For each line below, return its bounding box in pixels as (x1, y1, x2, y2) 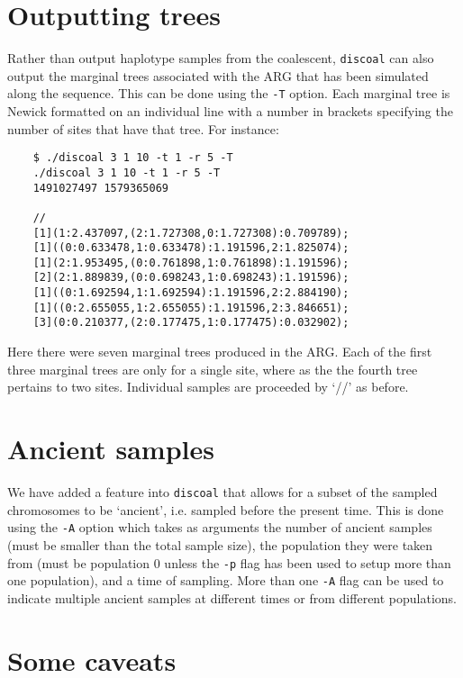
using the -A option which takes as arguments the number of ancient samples (7, 518, 432, 537)
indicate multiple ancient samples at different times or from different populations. (7, 588, 458, 607)
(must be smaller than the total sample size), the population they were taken (7, 535, 433, 554)
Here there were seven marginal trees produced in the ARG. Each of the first (7, 342, 432, 361)
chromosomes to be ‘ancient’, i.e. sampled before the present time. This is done (7, 500, 444, 519)
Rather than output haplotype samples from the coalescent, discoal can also (7, 49, 434, 68)
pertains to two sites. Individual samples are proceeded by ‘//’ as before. (7, 377, 409, 396)
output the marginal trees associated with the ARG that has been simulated (7, 66, 429, 85)
